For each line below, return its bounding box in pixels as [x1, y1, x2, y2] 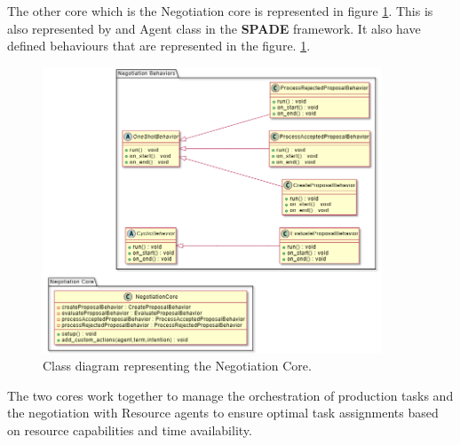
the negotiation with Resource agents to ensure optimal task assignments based [7, 403, 439, 422]
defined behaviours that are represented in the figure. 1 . [7, 36, 311, 55]
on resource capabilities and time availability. [7, 421, 252, 439]
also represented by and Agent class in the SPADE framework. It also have [7, 19, 421, 37]
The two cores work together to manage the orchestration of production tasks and [7, 386, 454, 404]
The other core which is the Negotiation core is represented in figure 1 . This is [7, 2, 433, 20]
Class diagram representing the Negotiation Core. [43, 356, 312, 375]
